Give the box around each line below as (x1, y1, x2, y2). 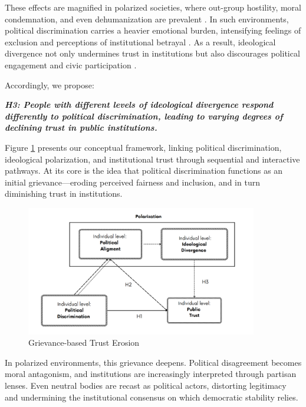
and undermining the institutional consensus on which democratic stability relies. (5, 391, 298, 403)
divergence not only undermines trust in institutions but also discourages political (5, 47, 300, 59)
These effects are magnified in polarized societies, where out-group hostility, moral (5, 1, 301, 13)
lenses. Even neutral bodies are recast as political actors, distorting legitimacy (5, 379, 287, 391)
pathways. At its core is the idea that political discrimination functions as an (5, 164, 283, 177)
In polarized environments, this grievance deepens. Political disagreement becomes (5, 356, 302, 368)
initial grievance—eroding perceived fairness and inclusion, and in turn (5, 176, 260, 188)
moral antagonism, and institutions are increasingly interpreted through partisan (5, 368, 297, 380)
